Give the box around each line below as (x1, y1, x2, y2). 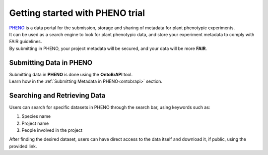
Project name (21, 120, 49, 126)
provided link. (9, 143, 37, 149)
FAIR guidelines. (9, 39, 42, 45)
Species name (21, 113, 51, 119)
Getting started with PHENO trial (9, 7, 145, 18)
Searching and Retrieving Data (9, 91, 106, 100)
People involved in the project (21, 127, 83, 133)
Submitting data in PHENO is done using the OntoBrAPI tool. (9, 71, 133, 77)
